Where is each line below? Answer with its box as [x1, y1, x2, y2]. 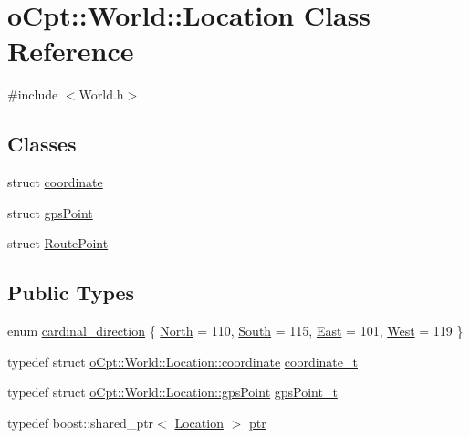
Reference [7, 32, 134, 69]
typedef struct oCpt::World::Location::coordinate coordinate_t [7, 351, 358, 370]
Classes [7, 130, 77, 158]
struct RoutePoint [7, 234, 109, 253]
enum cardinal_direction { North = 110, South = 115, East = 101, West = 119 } [7, 321, 464, 340]
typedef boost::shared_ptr [7, 412, 154, 432]
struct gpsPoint [7, 203, 93, 222]
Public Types [7, 278, 135, 307]
